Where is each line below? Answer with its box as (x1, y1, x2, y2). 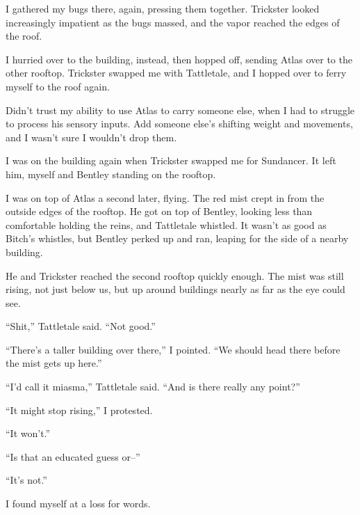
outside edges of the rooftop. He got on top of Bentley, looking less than (6, 204, 313, 219)
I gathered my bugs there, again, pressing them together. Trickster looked (6, 1, 320, 15)
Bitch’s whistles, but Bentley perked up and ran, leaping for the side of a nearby (6, 231, 349, 246)
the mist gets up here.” (6, 356, 102, 370)
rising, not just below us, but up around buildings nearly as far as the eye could (6, 282, 345, 296)
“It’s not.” (6, 473, 47, 487)
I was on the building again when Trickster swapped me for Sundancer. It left (6, 153, 336, 168)
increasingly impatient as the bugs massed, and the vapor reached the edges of (6, 15, 340, 29)
